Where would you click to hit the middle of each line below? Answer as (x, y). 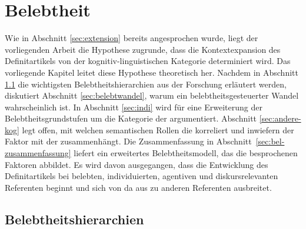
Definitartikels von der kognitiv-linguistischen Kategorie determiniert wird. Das (148, 61)
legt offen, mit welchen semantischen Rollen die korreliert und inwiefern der (158, 129)
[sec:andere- (280, 118)
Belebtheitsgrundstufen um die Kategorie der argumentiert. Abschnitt (131, 118)
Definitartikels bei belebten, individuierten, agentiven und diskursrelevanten (142, 176)
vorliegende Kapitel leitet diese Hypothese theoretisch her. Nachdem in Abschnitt (152, 72)
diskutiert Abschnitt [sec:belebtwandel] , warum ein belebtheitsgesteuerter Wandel (152, 95)
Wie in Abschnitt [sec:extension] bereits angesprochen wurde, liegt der (132, 38)
